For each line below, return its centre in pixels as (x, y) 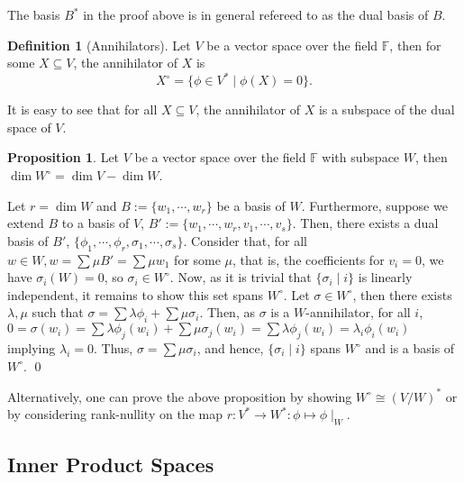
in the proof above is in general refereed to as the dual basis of (256, 14)
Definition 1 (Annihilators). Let (99, 45)
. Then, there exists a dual (365, 223)
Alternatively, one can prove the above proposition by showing (180, 396)
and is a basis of (410, 348)
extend (26, 223)
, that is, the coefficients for (309, 259)
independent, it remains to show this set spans (135, 294)
